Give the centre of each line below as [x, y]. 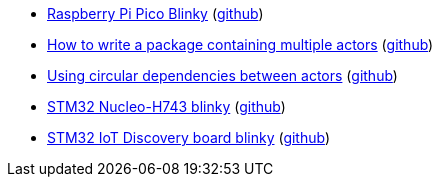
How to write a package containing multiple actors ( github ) [240, 44]
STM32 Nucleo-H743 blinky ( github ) [166, 106]
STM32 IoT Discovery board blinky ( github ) [189, 137]
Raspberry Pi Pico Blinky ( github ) [155, 13]
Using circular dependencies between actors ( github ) [222, 75]
